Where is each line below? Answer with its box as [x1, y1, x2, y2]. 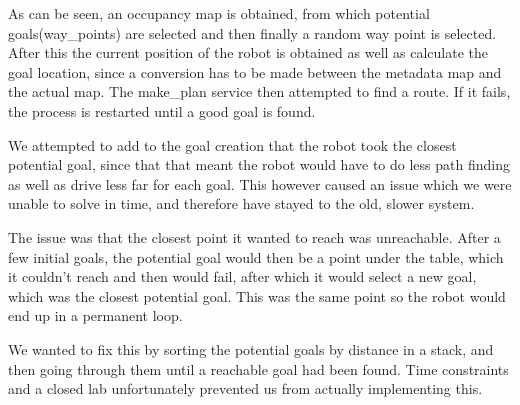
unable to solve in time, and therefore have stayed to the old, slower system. [8, 193, 475, 214]
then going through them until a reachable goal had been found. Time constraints [8, 358, 509, 379]
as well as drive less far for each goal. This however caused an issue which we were [8, 173, 512, 194]
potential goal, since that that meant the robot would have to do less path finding [8, 154, 510, 175]
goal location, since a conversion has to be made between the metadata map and [8, 61, 502, 82]
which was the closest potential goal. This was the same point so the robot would [8, 285, 506, 306]
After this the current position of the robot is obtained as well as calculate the [8, 42, 489, 63]
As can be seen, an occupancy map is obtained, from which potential [8, 3, 430, 23]
